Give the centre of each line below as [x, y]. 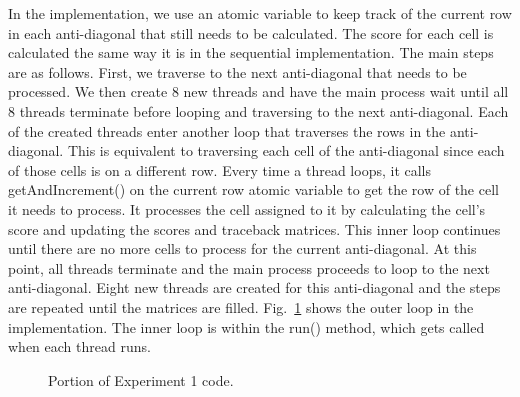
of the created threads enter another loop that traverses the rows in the [227, 130]
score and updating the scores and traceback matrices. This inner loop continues [254, 228]
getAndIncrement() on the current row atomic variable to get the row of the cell [253, 189]
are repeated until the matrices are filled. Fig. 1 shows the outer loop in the [241, 306]
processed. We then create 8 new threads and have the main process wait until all [258, 91]
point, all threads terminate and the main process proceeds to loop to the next [249, 267]
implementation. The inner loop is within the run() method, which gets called [246, 326]
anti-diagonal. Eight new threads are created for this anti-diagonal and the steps [254, 287]
